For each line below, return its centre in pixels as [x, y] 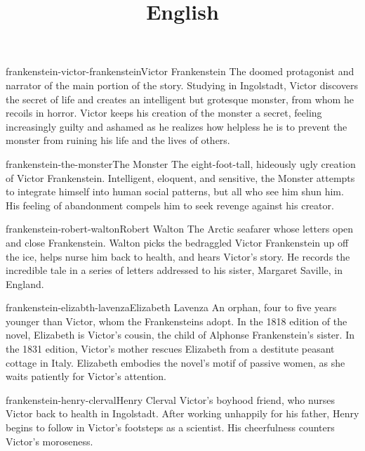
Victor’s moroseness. [49, 441]
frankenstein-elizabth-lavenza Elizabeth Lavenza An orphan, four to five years [171, 307]
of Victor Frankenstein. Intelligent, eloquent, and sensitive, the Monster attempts [180, 177]
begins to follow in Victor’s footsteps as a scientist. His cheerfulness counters [170, 427]
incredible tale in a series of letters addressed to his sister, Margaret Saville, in [174, 270]
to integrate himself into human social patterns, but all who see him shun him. [175, 191]
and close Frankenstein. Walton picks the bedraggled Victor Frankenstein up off [177, 242]
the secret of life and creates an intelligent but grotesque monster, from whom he [180, 99]
